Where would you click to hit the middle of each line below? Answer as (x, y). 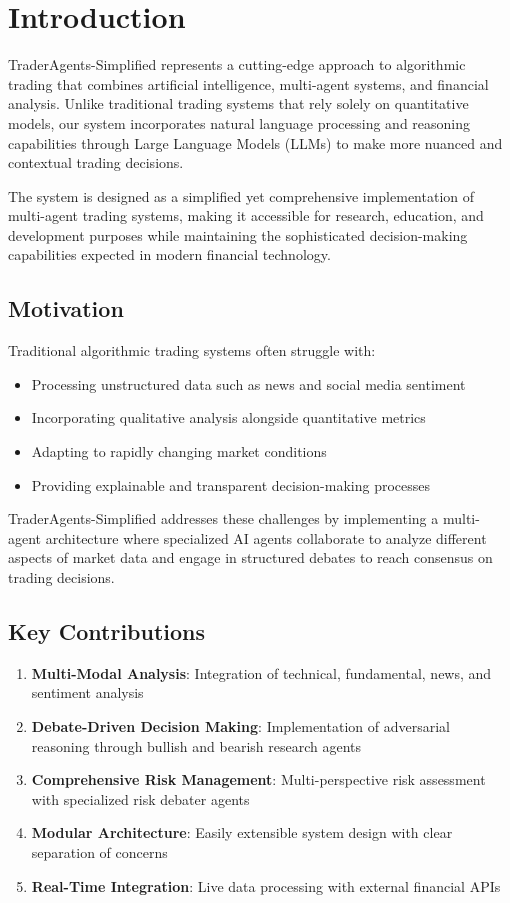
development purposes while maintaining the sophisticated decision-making (238, 234)
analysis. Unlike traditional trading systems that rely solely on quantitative (238, 103)
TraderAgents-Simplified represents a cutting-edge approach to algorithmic (237, 64)
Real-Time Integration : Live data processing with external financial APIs (266, 885)
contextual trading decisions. (96, 162)
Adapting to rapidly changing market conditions (179, 451)
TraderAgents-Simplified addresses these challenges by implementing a (223, 518)
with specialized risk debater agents (140, 798)
